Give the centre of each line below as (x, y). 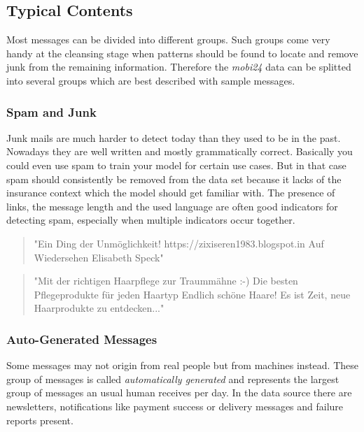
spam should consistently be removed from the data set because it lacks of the (174, 179)
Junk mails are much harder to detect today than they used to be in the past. (174, 137)
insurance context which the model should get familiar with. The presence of (171, 193)
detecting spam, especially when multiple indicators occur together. (151, 220)
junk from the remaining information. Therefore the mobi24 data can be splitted (179, 67)
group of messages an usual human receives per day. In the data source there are (179, 393)
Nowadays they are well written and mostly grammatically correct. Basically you (180, 151)
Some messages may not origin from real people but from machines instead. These (183, 365)
